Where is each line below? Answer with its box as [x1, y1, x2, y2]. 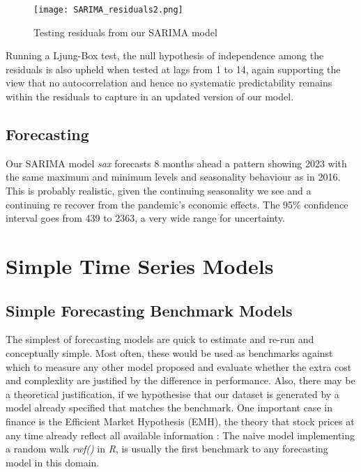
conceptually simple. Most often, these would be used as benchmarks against [6, 345, 333, 360]
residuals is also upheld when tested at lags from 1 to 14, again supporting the [6, 61, 341, 76]
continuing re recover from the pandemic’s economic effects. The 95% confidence [6, 197, 348, 211]
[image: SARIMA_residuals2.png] [33, 5, 183, 15]
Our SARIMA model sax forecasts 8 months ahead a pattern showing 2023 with [6, 155, 347, 170]
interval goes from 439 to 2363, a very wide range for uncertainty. [6, 211, 285, 225]
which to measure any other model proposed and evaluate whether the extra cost [6, 359, 352, 374]
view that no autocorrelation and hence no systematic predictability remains [6, 75, 332, 90]
